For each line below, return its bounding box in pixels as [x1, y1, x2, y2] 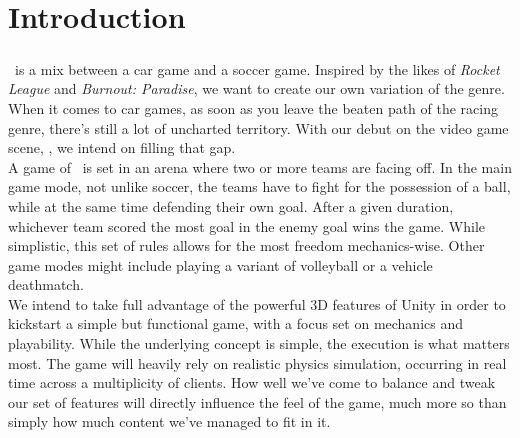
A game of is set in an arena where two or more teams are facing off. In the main [8, 156, 512, 177]
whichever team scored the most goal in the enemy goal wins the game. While [8, 215, 486, 236]
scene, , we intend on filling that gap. [8, 137, 236, 158]
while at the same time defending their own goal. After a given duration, [8, 195, 454, 216]
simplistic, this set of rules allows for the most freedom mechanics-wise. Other [8, 235, 485, 256]
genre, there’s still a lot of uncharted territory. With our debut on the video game [8, 117, 509, 138]
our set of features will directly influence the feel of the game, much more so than [8, 391, 507, 412]
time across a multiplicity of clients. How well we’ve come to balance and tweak [8, 372, 496, 393]
